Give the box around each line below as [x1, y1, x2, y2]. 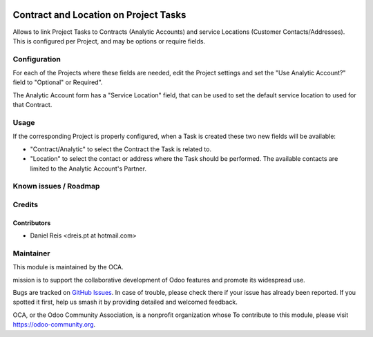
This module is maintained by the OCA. [12, 263, 124, 271]
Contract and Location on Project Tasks [12, 9, 186, 21]
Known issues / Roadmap [12, 182, 100, 191]
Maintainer [12, 249, 50, 258]
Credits [12, 200, 38, 209]
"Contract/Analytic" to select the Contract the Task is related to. [30, 145, 212, 153]
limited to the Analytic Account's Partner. [30, 164, 146, 173]
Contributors [12, 218, 51, 227]
